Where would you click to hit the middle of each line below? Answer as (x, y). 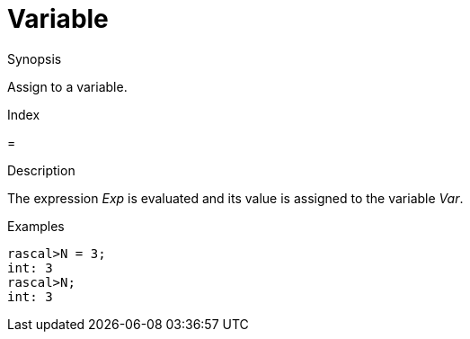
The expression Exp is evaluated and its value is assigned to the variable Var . (235, 198)
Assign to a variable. (67, 86)
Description (41, 170)
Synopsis (35, 58)
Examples (36, 226)
